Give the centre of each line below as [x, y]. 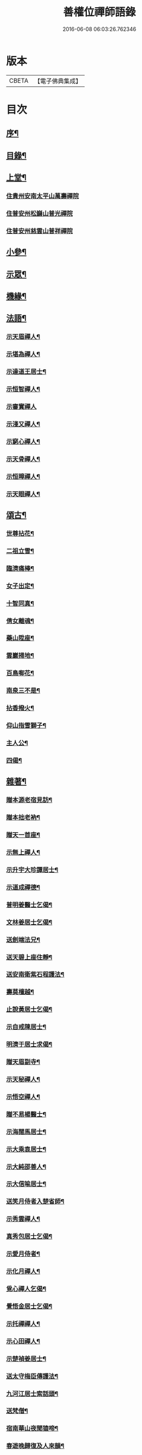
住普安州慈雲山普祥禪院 [39, 231]
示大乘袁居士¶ [26, 1149]
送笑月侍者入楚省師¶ [35, 1201]
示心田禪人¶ [23, 1341]
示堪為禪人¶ [23, 354]
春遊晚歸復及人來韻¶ [35, 1446]
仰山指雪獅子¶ [26, 726]
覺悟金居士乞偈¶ [29, 1306]
